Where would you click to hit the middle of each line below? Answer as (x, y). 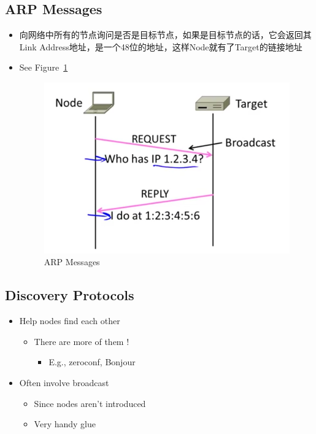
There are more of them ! (82, 341)
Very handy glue (65, 424)
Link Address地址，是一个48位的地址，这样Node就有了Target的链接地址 (161, 46)
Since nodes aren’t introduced (90, 403)
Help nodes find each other (70, 321)
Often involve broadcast (64, 383)
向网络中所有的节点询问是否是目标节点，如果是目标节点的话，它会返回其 (165, 35)
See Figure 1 (44, 67)
